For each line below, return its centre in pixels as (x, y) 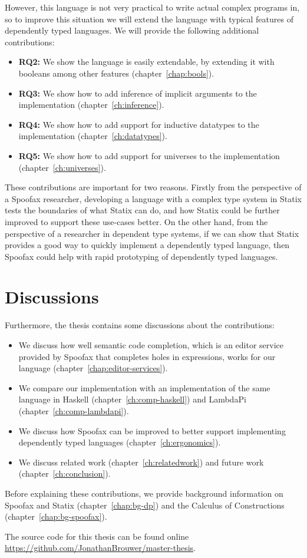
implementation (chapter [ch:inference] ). (91, 105)
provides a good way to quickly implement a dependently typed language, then (147, 245)
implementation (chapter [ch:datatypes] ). (93, 136)
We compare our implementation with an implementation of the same (144, 387)
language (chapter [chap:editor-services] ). (93, 368)
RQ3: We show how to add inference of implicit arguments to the (138, 93)
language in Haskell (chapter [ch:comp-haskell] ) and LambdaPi (132, 399)
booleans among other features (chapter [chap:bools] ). (116, 73)
